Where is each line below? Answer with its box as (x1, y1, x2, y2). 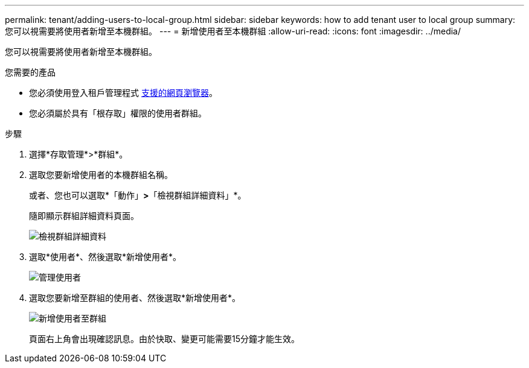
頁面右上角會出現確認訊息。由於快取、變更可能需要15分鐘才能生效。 (29, 334, 300, 344)
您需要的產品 (5, 67, 56, 77)
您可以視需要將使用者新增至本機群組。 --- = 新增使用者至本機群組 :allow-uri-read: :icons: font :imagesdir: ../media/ (5, 26, 461, 36)
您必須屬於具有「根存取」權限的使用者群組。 (29, 108, 207, 118)
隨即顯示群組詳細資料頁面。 (29, 211, 139, 221)
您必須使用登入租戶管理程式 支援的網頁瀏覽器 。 (29, 87, 217, 98)
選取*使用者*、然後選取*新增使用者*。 (29, 252, 182, 262)
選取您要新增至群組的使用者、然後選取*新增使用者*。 (29, 293, 241, 303)
